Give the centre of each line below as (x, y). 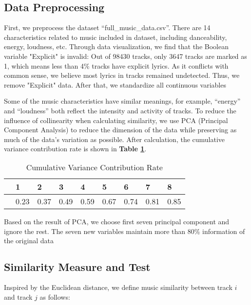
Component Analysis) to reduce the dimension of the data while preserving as (120, 130)
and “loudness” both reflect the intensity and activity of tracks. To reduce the (120, 110)
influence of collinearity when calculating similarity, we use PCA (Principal (116, 120)
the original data (29, 241)
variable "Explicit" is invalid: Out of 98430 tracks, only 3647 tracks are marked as (125, 56)
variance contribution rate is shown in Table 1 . (75, 149)
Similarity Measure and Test (77, 267)
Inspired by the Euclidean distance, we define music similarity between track (118, 287)
